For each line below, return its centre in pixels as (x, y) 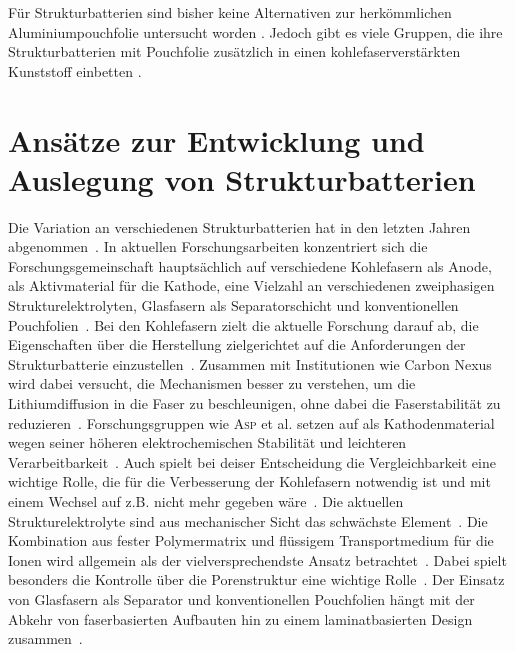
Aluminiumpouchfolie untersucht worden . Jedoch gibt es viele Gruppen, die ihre (255, 31)
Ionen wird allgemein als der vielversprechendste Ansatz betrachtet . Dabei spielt (257, 559)
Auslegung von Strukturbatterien (242, 178)
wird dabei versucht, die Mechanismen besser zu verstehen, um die (212, 383)
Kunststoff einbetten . (75, 70)
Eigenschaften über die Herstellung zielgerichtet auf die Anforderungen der (237, 344)
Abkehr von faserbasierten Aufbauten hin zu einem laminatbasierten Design (240, 618)
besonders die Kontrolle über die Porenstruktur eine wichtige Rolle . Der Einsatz (256, 579)
